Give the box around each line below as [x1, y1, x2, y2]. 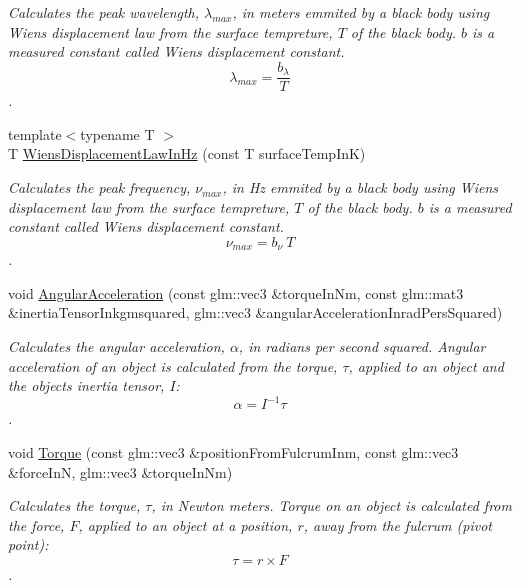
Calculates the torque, [8, 495, 141, 516]
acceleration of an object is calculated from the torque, [8, 355, 338, 376]
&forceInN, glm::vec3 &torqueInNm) [8, 461, 233, 482]
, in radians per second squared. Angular [238, 336, 486, 357]
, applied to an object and [348, 355, 504, 376]
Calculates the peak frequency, [8, 177, 191, 198]
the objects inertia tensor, [8, 375, 165, 396]
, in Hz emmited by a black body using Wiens [222, 177, 499, 198]
